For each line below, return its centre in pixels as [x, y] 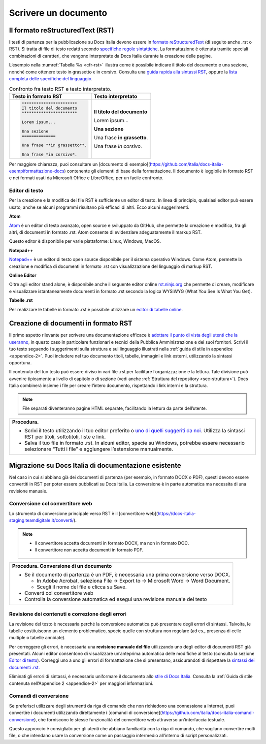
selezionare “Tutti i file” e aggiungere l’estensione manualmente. [99, 449]
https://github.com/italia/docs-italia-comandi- [208, 713]
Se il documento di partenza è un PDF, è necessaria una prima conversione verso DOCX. [127, 575]
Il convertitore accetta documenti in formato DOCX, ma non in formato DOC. [112, 543]
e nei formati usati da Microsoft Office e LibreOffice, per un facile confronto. [86, 178]
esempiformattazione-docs [37, 171]
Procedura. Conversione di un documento [62, 566]
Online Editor [23, 275]
